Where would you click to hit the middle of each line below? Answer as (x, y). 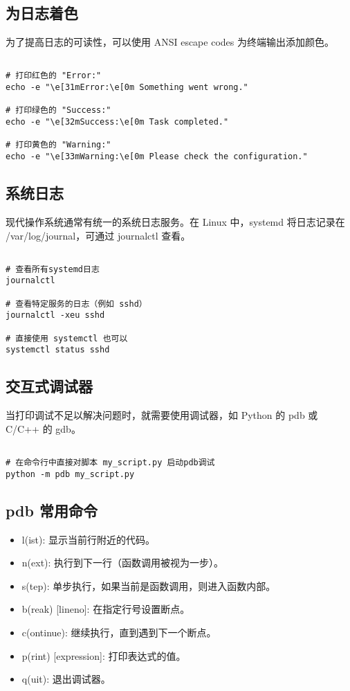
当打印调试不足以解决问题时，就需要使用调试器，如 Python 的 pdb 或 (162, 415)
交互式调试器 (49, 386)
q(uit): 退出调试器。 (66, 679)
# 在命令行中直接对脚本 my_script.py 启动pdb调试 (110, 463)
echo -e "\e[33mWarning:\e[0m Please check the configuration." (157, 157)
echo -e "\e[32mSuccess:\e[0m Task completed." (117, 122)
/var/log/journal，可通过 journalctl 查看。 (98, 235)
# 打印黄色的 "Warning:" (58, 145)
